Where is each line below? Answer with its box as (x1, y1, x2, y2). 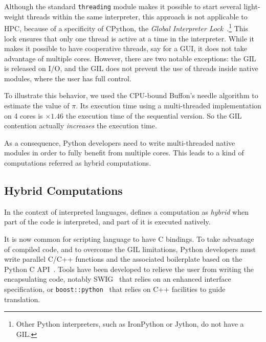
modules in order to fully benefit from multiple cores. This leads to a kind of (4, 147, 244, 158)
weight (4, 11, 25, 21)
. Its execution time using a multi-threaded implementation (76, 100, 261, 111)
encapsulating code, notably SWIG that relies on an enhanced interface (4, 273, 231, 284)
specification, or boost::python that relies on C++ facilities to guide (4, 283, 226, 294)
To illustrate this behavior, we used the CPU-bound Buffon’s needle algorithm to (4, 90, 258, 101)
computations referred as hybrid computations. (4, 157, 151, 168)
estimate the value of (4, 100, 70, 111)
